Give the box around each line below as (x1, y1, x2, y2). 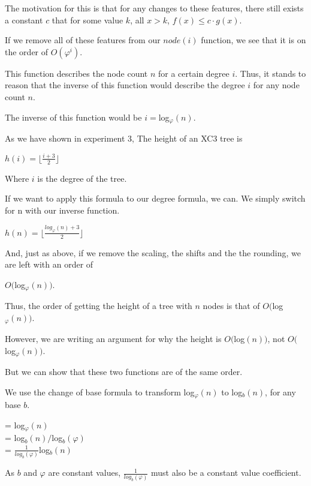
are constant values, (48, 466, 121, 479)
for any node (253, 79, 300, 91)
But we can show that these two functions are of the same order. (5, 365, 243, 378)
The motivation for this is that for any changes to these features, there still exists (5, 2, 304, 14)
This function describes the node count (5, 67, 148, 79)
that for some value (52, 13, 123, 26)
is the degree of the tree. (37, 172, 127, 184)
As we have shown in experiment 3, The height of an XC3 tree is (5, 132, 243, 145)
